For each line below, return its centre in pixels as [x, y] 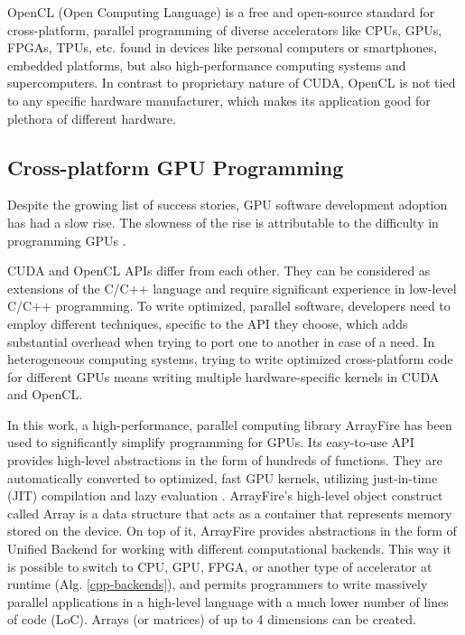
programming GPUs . [67, 240]
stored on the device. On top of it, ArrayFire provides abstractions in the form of [232, 531]
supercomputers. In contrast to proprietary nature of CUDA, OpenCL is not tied [232, 83]
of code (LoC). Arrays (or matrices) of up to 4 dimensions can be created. [212, 619]
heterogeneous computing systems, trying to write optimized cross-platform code [230, 359]
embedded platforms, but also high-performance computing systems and [207, 65]
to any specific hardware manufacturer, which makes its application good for [219, 100]
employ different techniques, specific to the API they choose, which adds [208, 323]
